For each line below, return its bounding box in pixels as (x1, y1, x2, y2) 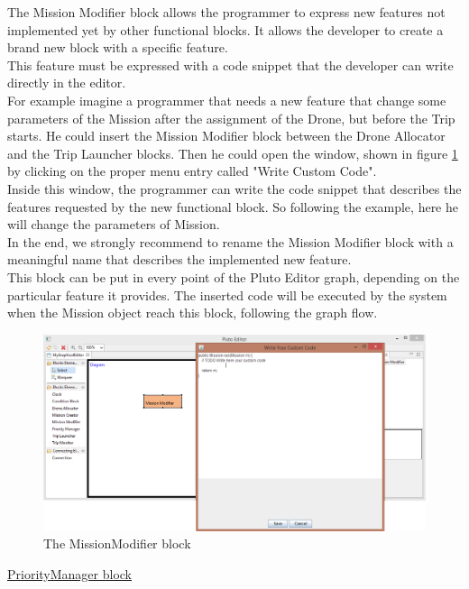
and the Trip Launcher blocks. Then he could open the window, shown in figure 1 (7, 143, 458, 162)
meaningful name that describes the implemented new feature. (7, 250, 352, 269)
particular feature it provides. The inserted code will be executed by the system (7, 285, 447, 304)
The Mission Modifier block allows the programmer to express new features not (7, 3, 446, 21)
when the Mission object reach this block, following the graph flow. (7, 303, 378, 322)
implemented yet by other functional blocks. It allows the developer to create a (7, 20, 444, 39)
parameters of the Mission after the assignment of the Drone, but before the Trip (7, 108, 455, 127)
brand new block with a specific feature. (7, 38, 228, 57)
